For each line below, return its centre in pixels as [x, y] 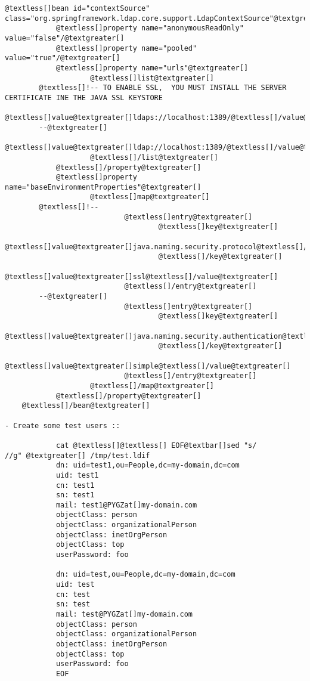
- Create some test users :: [63, 425]
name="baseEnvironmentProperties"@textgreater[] [103, 187]
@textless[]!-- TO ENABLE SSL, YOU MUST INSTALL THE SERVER [163, 88]
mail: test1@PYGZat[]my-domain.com [126, 505]
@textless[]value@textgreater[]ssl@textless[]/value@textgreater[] [142, 276]
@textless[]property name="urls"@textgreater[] [152, 68]
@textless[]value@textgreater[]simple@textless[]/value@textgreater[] [148, 366]
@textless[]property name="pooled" [126, 48]
